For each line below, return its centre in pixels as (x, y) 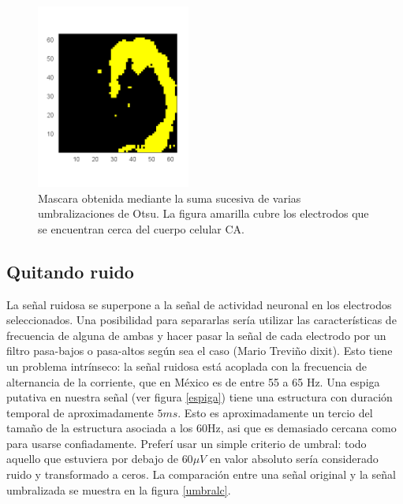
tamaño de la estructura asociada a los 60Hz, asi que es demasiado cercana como (201, 428)
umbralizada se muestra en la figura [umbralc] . (119, 489)
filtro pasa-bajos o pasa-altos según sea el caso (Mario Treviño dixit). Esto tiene (200, 351)
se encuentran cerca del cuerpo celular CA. (141, 228)
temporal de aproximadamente (80, 412)
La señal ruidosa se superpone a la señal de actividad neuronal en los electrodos (199, 304)
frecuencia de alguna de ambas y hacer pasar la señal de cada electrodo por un (196, 335)
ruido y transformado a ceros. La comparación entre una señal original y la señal (201, 474)
